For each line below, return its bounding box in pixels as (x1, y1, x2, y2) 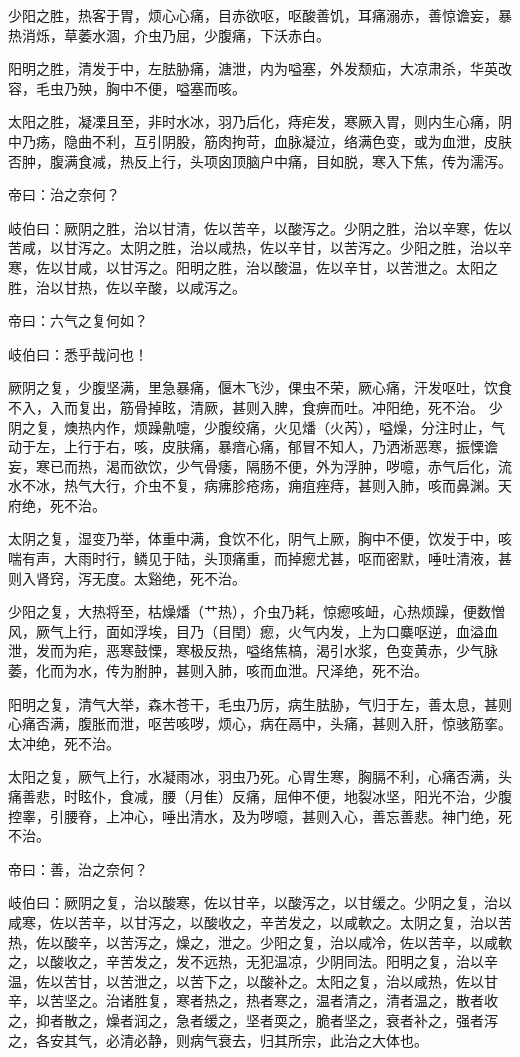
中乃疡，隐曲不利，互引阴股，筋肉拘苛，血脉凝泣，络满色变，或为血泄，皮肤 (8, 130, 512, 151)
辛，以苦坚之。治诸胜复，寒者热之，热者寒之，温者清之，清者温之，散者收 (8, 990, 498, 1011)
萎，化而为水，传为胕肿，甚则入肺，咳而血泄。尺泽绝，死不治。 (8, 660, 428, 681)
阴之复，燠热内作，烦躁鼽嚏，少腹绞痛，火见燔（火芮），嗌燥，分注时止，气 (8, 416, 505, 437)
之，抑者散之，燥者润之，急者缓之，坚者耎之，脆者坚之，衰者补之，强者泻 (8, 1009, 498, 1030)
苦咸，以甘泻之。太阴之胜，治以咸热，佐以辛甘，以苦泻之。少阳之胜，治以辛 (8, 237, 512, 258)
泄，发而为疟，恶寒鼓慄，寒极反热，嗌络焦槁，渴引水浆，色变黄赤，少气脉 (8, 640, 498, 661)
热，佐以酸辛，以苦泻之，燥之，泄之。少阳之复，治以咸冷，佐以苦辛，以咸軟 (8, 931, 512, 952)
